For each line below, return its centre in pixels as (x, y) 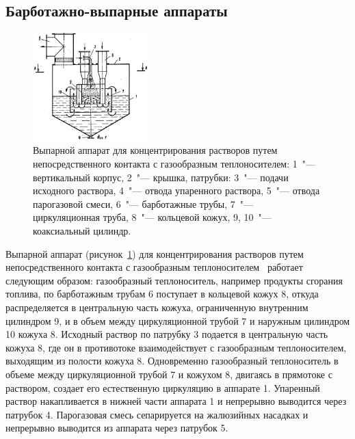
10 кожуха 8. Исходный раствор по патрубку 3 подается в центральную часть (167, 334)
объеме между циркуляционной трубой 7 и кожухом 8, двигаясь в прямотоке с (169, 374)
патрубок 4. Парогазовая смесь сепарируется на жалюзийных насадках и (157, 414)
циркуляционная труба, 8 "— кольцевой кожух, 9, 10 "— (152, 217)
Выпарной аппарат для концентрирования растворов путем (155, 150)
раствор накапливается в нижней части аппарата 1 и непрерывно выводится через (176, 401)
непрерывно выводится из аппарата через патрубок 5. (117, 428)
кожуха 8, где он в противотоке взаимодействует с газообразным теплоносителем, (176, 347)
